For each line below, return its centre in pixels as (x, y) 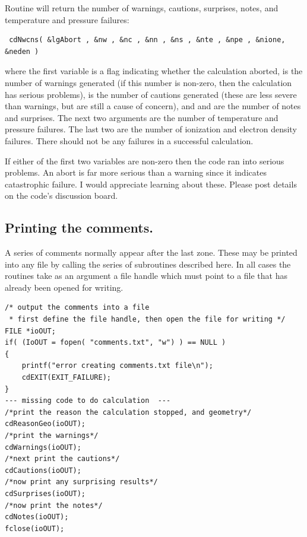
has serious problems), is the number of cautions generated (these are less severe (151, 94)
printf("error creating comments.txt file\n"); (117, 366)
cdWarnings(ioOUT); (43, 447)
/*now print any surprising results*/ (81, 482)
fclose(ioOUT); (35, 528)
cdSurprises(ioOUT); (45, 493)
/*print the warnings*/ (52, 436)
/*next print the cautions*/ (62, 459)
